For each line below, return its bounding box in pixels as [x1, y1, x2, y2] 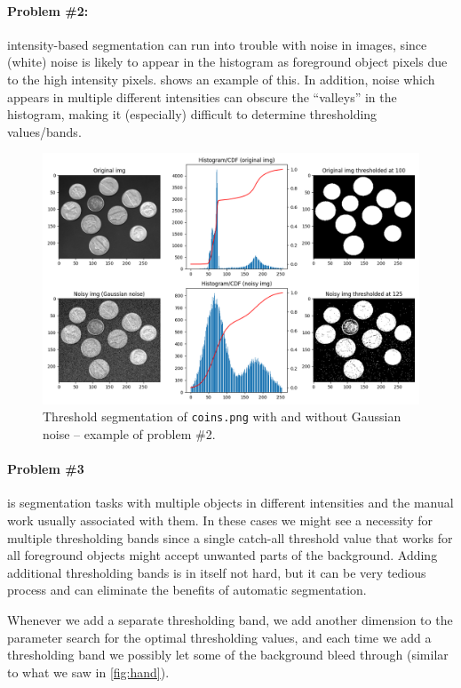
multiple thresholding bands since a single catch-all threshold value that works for [7, 528, 453, 547]
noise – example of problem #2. [43, 425, 216, 443]
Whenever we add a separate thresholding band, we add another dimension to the [7, 610, 453, 628]
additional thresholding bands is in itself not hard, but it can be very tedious [7, 563, 426, 581]
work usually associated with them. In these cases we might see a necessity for [7, 510, 433, 529]
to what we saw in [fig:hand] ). [7, 662, 170, 681]
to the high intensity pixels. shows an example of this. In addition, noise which [7, 69, 435, 88]
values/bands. [7, 122, 82, 140]
